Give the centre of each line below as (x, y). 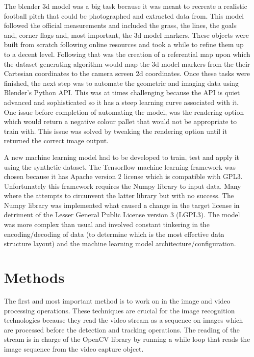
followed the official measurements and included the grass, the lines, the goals (120, 25)
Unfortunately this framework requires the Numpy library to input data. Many (123, 186)
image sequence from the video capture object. (74, 348)
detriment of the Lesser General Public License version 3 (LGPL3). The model (122, 215)
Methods (34, 277)
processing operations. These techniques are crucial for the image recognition (119, 310)
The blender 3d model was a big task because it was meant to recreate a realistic (126, 6)
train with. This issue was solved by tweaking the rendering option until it (116, 131)
